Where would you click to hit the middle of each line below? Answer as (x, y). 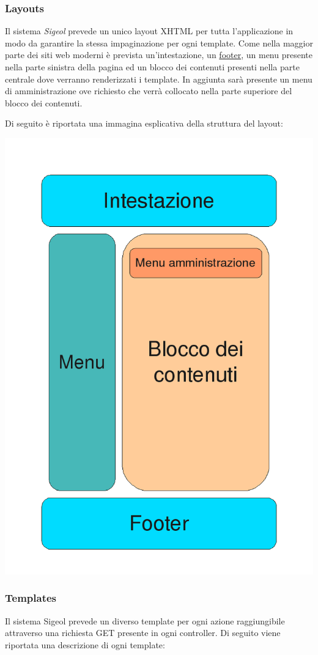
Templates (31, 598)
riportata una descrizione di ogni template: (85, 644)
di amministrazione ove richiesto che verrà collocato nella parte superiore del (149, 91)
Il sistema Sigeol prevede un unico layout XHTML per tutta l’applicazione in (149, 31)
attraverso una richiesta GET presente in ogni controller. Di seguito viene (143, 633)
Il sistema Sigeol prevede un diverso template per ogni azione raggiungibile (145, 620)
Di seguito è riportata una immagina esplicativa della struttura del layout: (144, 123)
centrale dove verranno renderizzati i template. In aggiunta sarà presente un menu (159, 79)
